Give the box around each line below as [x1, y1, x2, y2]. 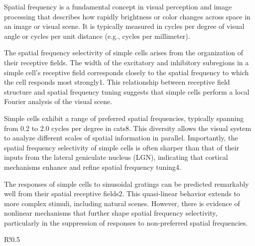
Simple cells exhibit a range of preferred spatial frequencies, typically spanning [4, 113, 244, 123]
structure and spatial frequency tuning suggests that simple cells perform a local [4, 86, 250, 97]
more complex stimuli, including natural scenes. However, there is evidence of [4, 198, 240, 208]
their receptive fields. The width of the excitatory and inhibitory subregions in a [4, 57, 249, 67]
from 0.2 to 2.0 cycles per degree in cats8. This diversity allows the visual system [4, 123, 252, 133]
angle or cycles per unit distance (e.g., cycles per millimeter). [4, 30, 190, 41]
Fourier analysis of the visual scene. [4, 96, 113, 107]
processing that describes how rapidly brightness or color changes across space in [4, 11, 251, 21]
